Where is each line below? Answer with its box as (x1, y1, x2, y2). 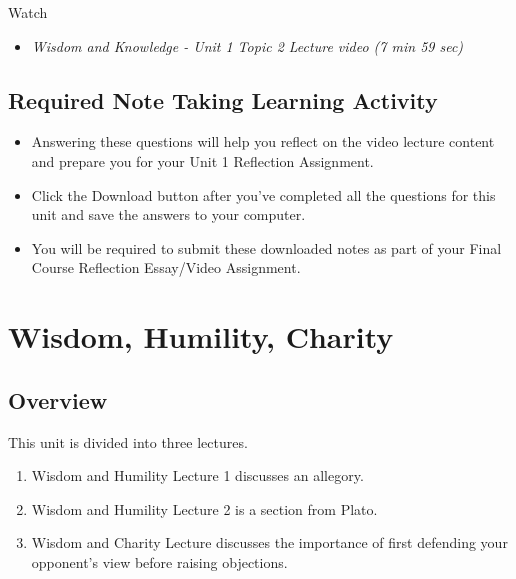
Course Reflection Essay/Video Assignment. (31, 257, 301, 278)
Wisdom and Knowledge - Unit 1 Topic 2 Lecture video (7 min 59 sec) (31, 35, 464, 56)
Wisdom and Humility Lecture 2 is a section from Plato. (31, 498, 378, 519)
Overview (8, 384, 108, 415)
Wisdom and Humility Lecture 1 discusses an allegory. (31, 465, 364, 486)
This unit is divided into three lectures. (8, 431, 248, 452)
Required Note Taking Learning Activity (8, 84, 438, 115)
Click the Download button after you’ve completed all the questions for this (31, 184, 496, 205)
